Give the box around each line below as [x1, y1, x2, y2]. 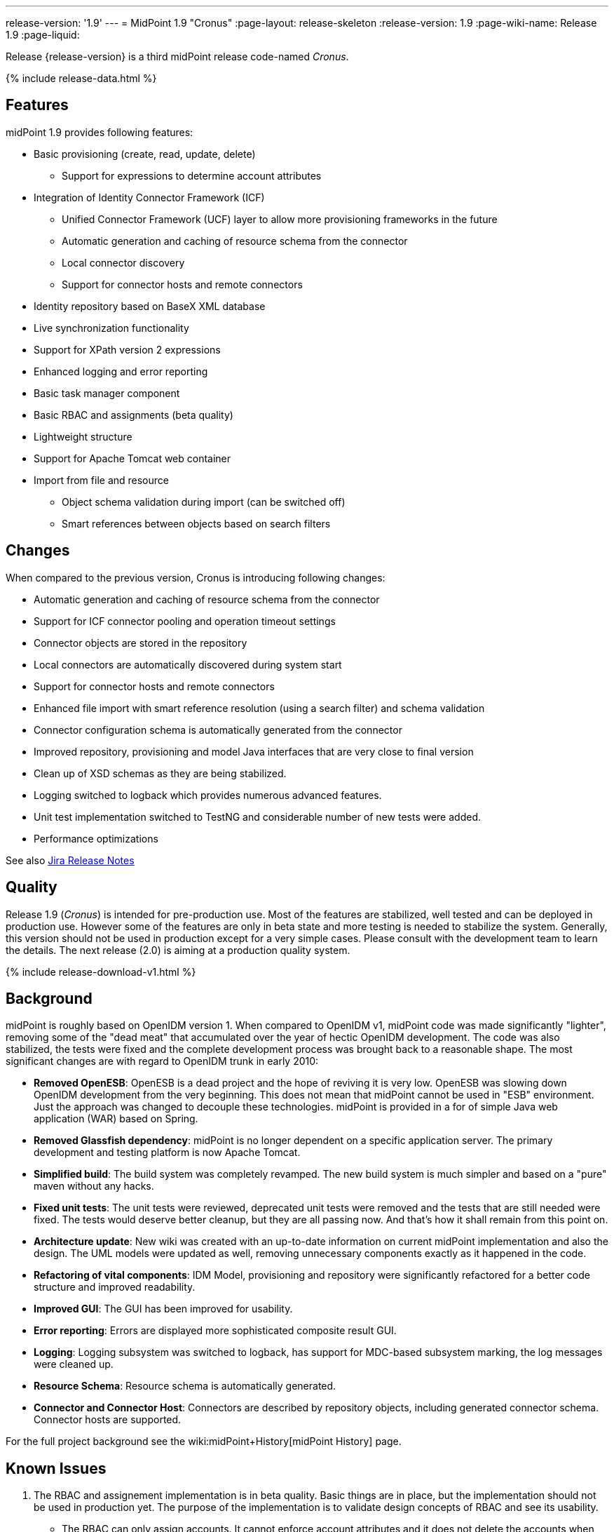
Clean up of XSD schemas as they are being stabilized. [34, 767, 287, 779]
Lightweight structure [34, 430, 132, 443]
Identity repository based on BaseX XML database [34, 300, 266, 312]
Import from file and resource [34, 473, 169, 486]
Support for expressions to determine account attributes [62, 169, 322, 182]
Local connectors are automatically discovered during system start [34, 658, 342, 671]
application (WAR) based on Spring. [34, 1113, 198, 1125]
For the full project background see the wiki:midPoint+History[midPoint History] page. [6, 1435, 402, 1448]
